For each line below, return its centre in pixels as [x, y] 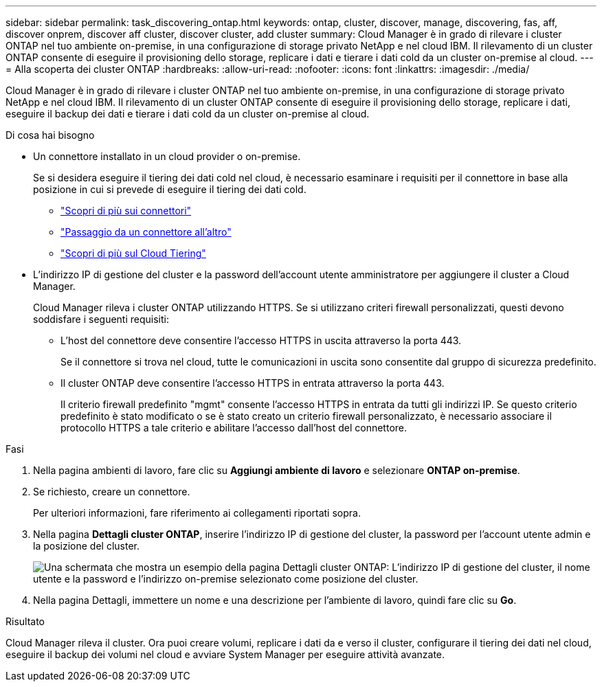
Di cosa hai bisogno [50, 135]
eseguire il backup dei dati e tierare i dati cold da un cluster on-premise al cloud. [188, 114]
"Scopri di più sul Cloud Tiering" [133, 253]
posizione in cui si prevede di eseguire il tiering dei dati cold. [170, 189]
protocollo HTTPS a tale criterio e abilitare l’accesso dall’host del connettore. [234, 428]
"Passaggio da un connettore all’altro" [146, 232]
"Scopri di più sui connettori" [126, 211]
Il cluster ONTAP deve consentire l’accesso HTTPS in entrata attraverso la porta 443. [253, 383]
